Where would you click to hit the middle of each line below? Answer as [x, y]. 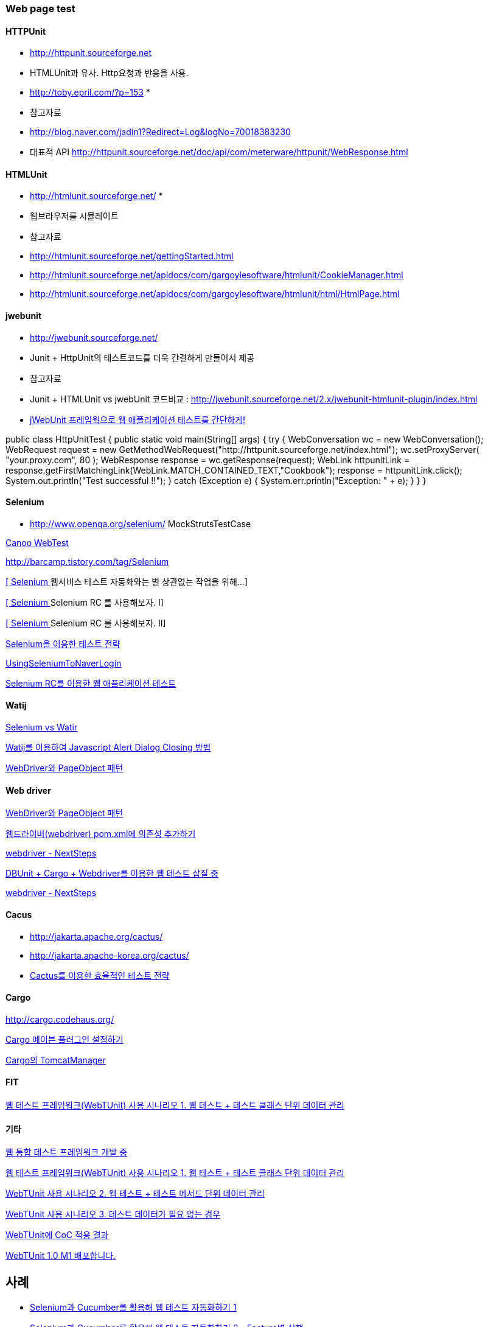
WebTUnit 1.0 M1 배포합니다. [61, 1256]
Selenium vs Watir [42, 727]
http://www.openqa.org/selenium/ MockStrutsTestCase [141, 523]
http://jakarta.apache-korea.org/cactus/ [110, 955]
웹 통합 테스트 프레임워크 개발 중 [67, 1152]
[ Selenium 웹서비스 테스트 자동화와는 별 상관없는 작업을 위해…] [127, 581]
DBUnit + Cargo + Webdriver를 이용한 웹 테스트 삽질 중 [112, 874]
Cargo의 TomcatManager [56, 1060]
